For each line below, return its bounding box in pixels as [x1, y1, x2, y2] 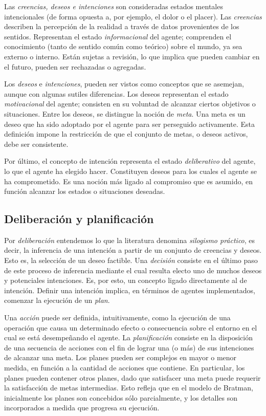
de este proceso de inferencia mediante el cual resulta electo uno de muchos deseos [4, 265, 262, 275]
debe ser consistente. [4, 138, 69, 149]
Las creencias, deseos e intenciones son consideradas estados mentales [4, 1, 223, 11]
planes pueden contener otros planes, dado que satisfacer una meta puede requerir [4, 372, 261, 383]
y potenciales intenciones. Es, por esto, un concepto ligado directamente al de [4, 275, 247, 286]
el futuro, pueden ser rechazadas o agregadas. [4, 61, 146, 72]
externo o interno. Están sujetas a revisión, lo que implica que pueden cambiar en [4, 51, 260, 61]
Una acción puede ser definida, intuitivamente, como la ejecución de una [4, 312, 231, 323]
